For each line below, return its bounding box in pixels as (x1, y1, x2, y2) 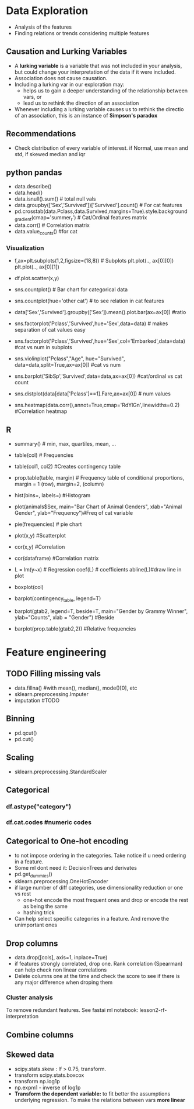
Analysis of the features (14, 23, 72, 30)
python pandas (6, 167, 62, 177)
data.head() (14, 189, 43, 197)
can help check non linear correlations (14, 966, 107, 973)
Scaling (6, 753, 34, 763)
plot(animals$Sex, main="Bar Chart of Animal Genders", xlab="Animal (14, 503, 182, 510)
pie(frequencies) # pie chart (14, 521, 82, 528)
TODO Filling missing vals (6, 669, 101, 679)
